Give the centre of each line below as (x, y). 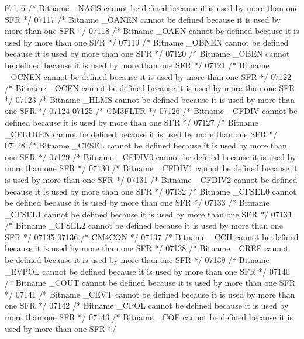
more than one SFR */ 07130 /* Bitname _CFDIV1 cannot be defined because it (151, 168)
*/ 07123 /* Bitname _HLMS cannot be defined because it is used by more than (150, 99)
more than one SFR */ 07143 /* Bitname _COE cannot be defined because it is (149, 317)
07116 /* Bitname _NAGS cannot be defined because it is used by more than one (152, 8)
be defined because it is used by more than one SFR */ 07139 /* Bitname (137, 260)
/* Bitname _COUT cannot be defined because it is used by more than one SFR (150, 283)
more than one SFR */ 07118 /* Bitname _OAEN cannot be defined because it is (152, 31)
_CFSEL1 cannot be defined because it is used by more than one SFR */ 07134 (148, 214)
